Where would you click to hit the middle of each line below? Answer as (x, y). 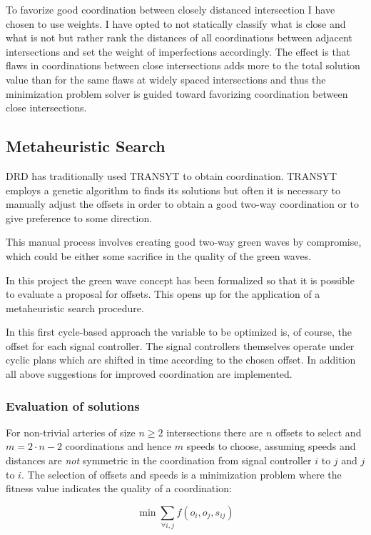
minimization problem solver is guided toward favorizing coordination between (177, 93)
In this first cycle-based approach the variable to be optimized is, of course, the (179, 332)
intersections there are (215, 432)
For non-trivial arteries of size (71, 432)
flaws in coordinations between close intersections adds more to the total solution (183, 65)
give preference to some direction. (79, 217)
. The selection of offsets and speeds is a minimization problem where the (181, 474)
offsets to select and (319, 432)
